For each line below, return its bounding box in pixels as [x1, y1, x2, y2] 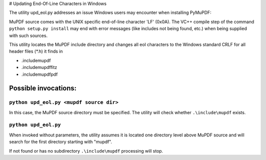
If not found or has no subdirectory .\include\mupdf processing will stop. [9, 148, 164, 154]
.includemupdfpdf [21, 71, 58, 77]
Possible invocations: [9, 84, 77, 93]
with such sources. [9, 32, 48, 38]
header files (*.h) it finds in [9, 48, 63, 54]
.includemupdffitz [21, 64, 58, 70]
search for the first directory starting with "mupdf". [9, 139, 112, 145]
